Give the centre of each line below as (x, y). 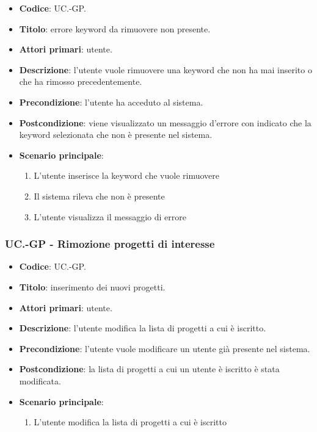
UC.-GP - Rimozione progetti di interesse (110, 244)
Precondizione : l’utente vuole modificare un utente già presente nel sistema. (165, 348)
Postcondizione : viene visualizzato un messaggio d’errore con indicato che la (165, 122)
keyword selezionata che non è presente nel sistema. (116, 135)
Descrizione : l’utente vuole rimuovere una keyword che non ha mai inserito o (166, 69)
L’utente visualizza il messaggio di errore (110, 216)
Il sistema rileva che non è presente (99, 196)
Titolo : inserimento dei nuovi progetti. (92, 286)
